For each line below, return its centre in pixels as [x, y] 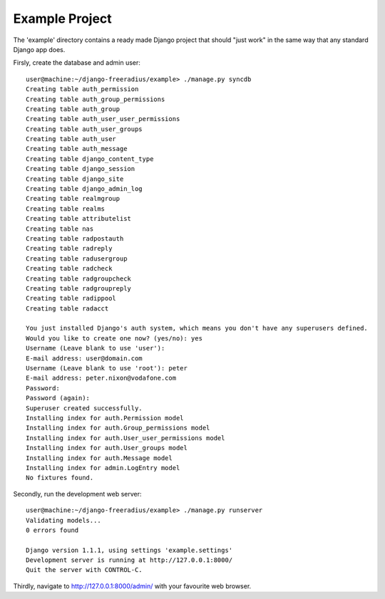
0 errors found [52, 530]
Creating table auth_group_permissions [96, 99]
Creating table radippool [71, 298]
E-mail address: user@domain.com [84, 358]
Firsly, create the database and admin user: [77, 63]
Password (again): [58, 398]
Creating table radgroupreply [79, 288]
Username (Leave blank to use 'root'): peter [107, 368]
